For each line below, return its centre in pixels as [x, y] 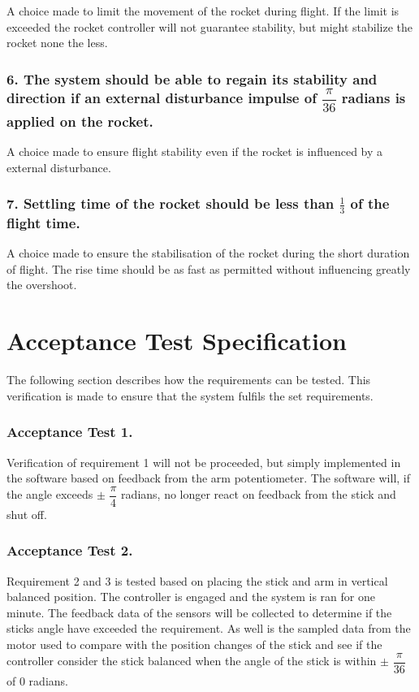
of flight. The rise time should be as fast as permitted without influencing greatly [209, 268]
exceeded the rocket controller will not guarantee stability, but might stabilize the [210, 26]
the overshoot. [42, 285]
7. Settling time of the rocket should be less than [171, 203]
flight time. [43, 222]
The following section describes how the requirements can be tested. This [189, 380]
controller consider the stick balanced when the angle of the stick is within [192, 661]
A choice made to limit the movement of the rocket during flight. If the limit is [203, 11]
